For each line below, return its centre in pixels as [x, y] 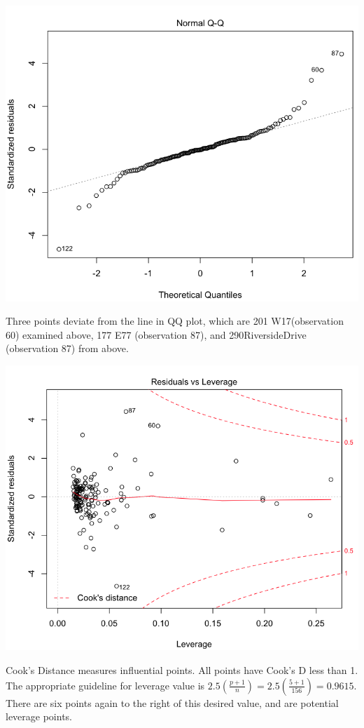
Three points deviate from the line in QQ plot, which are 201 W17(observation [175, 321]
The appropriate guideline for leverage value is [105, 685]
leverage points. [39, 716]
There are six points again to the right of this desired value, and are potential [172, 702]
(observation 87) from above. [67, 348]
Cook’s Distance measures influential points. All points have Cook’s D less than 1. [182, 670]
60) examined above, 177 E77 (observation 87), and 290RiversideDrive [156, 334]
